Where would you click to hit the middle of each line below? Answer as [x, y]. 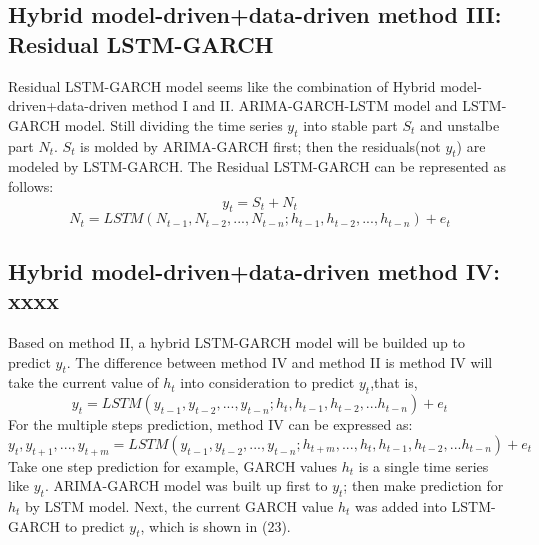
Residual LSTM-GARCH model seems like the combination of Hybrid [222, 85]
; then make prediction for [423, 485]
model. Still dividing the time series [173, 124]
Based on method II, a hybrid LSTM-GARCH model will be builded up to [236, 341]
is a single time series [423, 465]
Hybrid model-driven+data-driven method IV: [254, 270]
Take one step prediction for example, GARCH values [173, 465]
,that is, [394, 382]
